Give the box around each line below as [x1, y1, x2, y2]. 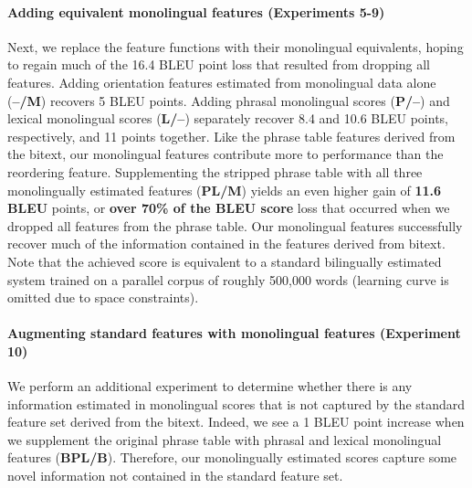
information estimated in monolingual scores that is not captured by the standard [7, 394, 466, 413]
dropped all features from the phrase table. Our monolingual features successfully [7, 216, 463, 235]
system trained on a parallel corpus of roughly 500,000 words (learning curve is [7, 270, 449, 289]
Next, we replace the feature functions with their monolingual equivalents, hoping [7, 37, 464, 56]
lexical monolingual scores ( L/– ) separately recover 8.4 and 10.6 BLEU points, [7, 109, 448, 128]
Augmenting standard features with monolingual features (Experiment [7, 324, 461, 343]
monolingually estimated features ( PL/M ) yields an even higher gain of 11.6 [7, 180, 442, 199]
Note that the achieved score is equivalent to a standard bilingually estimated [7, 251, 442, 271]
